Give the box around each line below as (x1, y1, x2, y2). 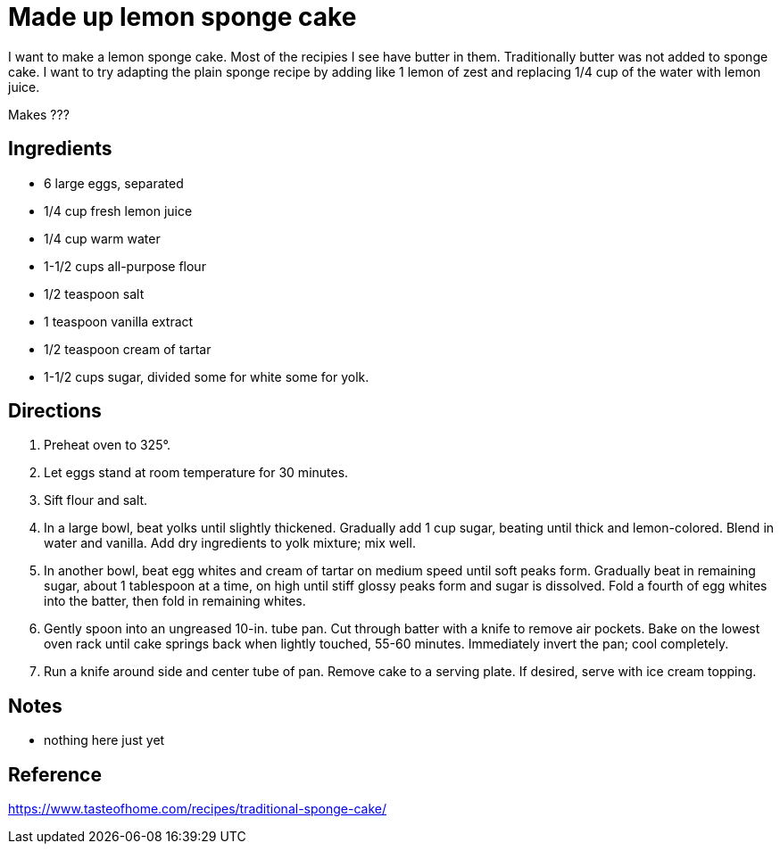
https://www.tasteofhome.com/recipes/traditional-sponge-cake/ (8, 801, 386, 817)
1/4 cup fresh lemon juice (44, 202, 193, 219)
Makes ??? (8, 106, 70, 122)
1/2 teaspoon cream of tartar (44, 341, 212, 357)
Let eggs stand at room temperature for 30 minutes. (44, 465, 349, 481)
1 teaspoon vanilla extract (44, 313, 194, 329)
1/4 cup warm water (44, 230, 161, 246)
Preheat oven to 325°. (44, 437, 170, 453)
